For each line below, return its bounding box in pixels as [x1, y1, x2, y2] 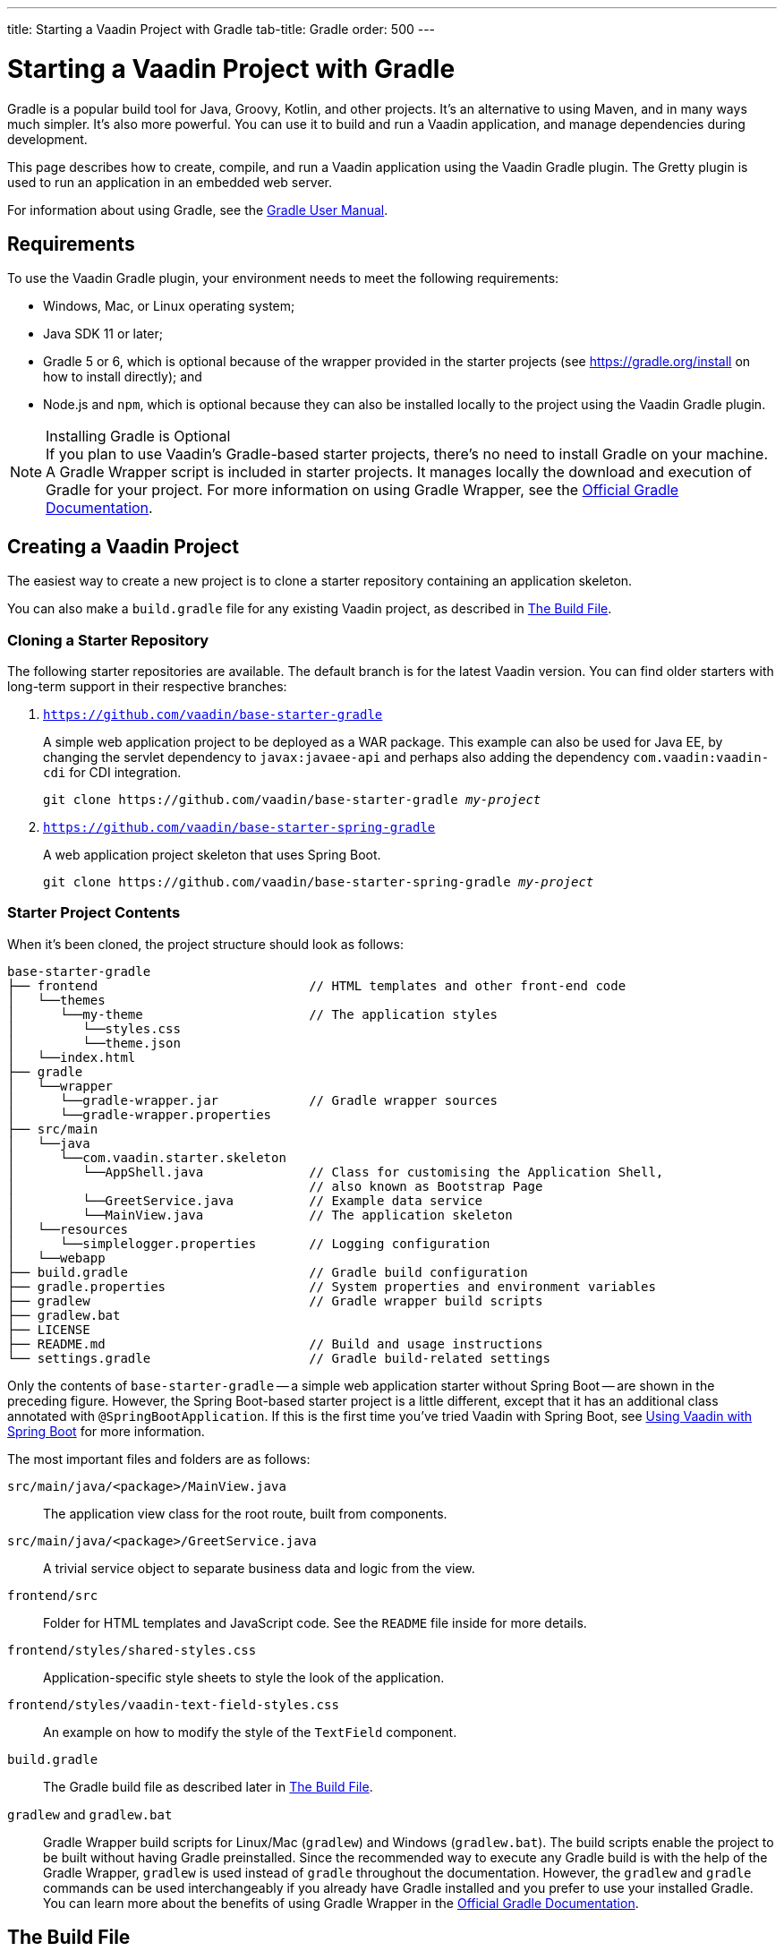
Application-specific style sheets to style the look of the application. [43, 1669, 445, 1685]
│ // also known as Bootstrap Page [7, 1178, 543, 1194]
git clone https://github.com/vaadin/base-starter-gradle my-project [43, 792, 541, 807]
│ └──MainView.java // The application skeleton [7, 1207, 513, 1222]
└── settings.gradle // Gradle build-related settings [7, 1350, 550, 1365]
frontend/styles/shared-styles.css [7, 1642, 257, 1657]
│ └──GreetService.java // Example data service [7, 1193, 483, 1208]
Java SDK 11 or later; [43, 326, 163, 342]
